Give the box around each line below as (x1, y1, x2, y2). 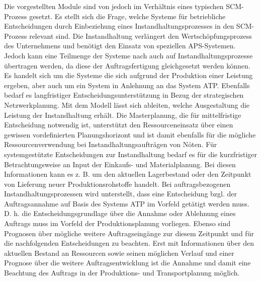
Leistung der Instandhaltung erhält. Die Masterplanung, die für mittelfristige (4, 109, 241, 120)
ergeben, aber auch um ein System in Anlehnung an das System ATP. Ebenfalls (4, 80, 250, 90)
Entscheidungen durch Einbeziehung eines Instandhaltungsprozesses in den (4, 21, 234, 31)
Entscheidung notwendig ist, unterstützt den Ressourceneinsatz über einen (4, 119, 233, 130)
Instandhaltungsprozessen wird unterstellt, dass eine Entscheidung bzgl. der (4, 188, 237, 199)
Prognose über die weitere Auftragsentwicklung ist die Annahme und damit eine (4, 257, 251, 268)
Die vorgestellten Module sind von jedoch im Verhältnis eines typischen (4, 1, 224, 11)
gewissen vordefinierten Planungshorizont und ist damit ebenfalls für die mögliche (4, 129, 256, 139)
